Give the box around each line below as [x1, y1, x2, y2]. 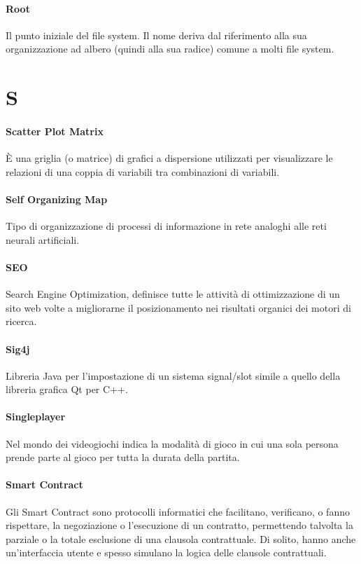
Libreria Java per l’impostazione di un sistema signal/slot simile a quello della [6, 368, 341, 383]
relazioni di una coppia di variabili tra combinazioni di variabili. [6, 164, 280, 179]
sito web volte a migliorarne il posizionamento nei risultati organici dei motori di [6, 300, 351, 315]
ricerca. [6, 314, 37, 329]
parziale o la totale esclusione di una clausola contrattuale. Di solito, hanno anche [6, 531, 356, 546]
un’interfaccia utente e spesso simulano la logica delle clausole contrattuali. [6, 545, 327, 560]
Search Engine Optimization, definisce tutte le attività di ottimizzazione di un [6, 287, 340, 301]
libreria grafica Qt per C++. [6, 382, 128, 397]
